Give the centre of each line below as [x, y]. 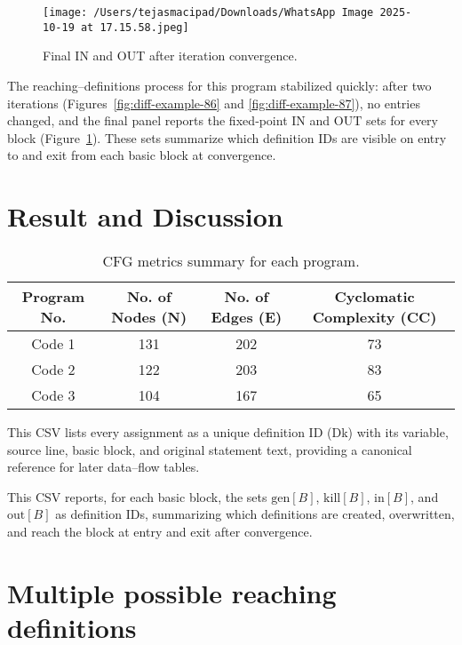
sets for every [402, 120]
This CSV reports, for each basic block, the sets [137, 496]
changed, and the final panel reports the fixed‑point [147, 120]
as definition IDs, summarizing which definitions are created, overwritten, [255, 514]
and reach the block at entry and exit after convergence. [160, 531]
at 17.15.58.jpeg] [135, 27]
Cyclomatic [374, 296]
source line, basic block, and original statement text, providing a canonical [210, 449]
